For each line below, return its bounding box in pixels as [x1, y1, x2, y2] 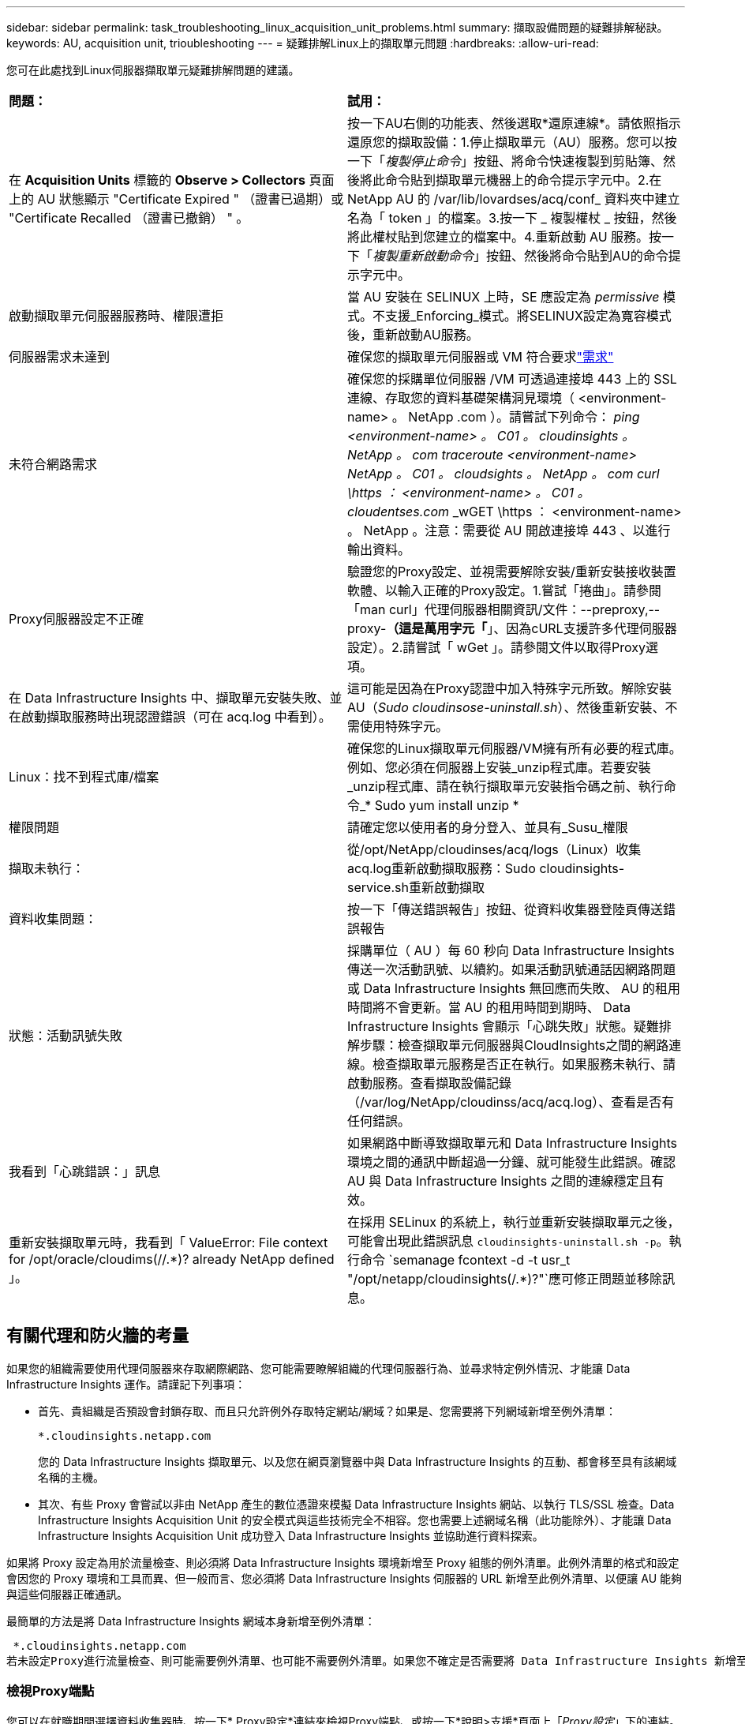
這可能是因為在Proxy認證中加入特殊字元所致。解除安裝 [347, 680, 672, 696]
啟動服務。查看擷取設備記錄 [347, 1075, 512, 1091]
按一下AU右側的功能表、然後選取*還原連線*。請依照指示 [347, 115, 681, 131]
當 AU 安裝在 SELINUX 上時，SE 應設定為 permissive [347, 289, 660, 305]
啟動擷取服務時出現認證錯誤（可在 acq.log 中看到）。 [21, 709, 331, 725]
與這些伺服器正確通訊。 [6, 1587, 128, 1601]
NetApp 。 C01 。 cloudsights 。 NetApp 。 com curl [347, 466, 660, 482]
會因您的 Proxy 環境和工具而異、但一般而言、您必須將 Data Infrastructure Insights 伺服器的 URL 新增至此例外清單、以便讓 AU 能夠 [6, 1571, 682, 1585]
